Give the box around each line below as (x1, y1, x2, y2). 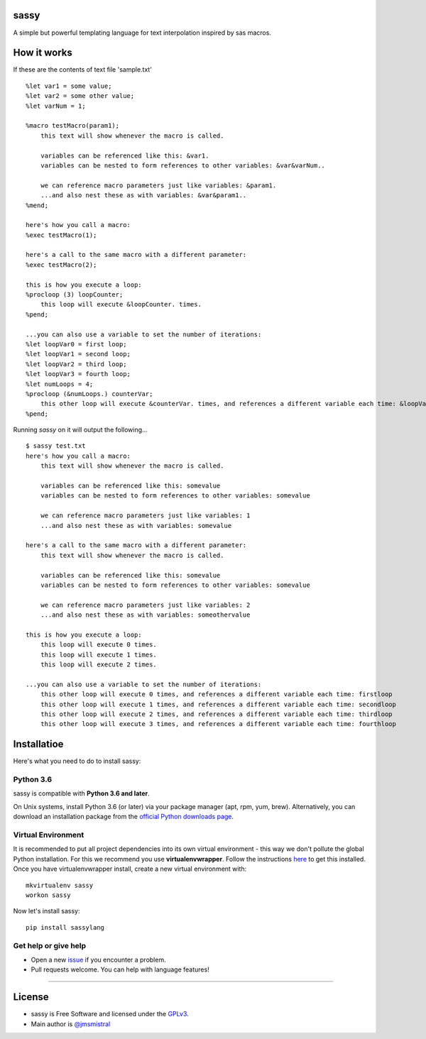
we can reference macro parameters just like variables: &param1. (40, 181, 277, 189)
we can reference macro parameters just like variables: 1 (40, 512, 251, 519)
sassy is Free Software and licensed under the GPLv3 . (31, 1010, 190, 1018)
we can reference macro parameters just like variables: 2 (40, 600, 251, 609)
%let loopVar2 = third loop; (26, 360, 127, 368)
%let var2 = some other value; (26, 92, 135, 100)
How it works (13, 47, 72, 59)
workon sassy (26, 891, 71, 899)
